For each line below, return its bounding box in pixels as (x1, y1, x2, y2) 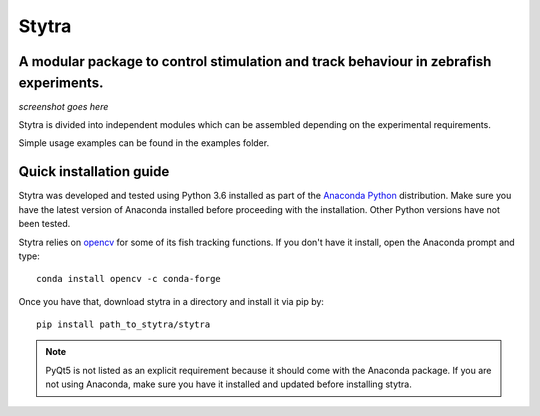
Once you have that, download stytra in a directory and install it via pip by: (18, 295, 325, 307)
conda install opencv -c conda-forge (36, 273, 222, 285)
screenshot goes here (18, 100, 109, 112)
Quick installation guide (18, 163, 170, 180)
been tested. (18, 218, 71, 230)
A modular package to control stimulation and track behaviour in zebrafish (18, 53, 492, 70)
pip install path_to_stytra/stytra (36, 319, 211, 330)
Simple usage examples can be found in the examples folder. (18, 137, 270, 149)
